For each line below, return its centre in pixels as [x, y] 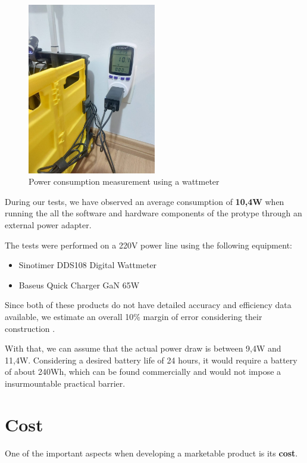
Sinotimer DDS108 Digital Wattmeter [88, 265]
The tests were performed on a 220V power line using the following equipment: [148, 245]
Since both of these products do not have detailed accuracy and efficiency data [148, 305]
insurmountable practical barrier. [65, 383]
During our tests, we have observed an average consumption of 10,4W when [145, 201]
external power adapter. [48, 225]
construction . [30, 328]
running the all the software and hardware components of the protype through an [153, 213]
